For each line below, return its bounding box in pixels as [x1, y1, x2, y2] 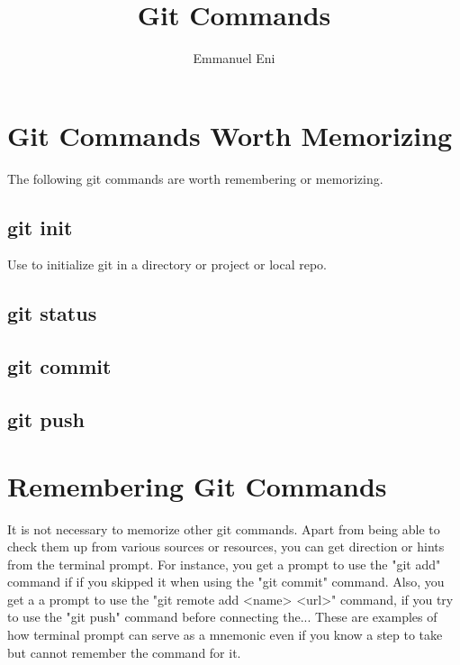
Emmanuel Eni [193, 49, 275, 68]
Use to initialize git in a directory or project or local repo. [7, 255, 327, 274]
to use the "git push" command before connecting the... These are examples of [7, 607, 437, 626]
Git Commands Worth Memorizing [7, 116, 453, 153]
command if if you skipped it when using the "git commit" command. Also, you [7, 572, 445, 591]
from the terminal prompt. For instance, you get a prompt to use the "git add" [7, 554, 441, 573]
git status [7, 299, 97, 327]
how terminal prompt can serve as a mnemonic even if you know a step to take [7, 625, 443, 644]
